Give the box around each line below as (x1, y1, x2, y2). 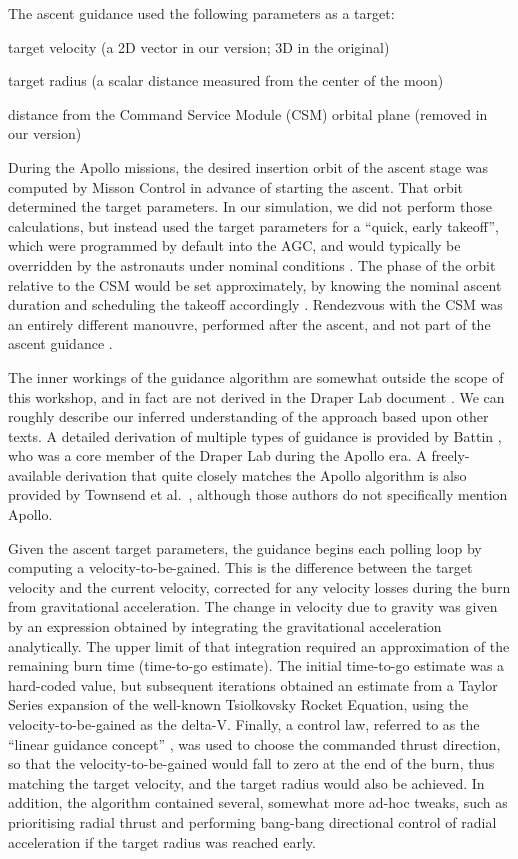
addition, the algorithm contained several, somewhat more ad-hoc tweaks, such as (8, 792, 508, 813)
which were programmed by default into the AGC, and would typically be (8, 235, 461, 256)
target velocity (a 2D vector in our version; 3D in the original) (8, 36, 390, 57)
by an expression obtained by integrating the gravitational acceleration (8, 616, 442, 637)
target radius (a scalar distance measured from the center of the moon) (8, 70, 444, 91)
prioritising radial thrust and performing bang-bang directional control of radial (8, 811, 497, 832)
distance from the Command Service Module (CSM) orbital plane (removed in (8, 103, 488, 124)
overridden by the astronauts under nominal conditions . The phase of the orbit (8, 254, 496, 275)
